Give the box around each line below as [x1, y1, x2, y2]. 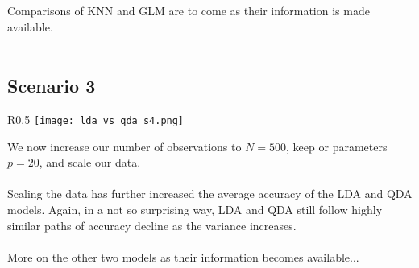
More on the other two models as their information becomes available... [7, 248, 359, 265]
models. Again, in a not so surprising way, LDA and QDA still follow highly [7, 201, 383, 218]
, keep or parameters [286, 138, 388, 155]
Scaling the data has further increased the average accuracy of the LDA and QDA [7, 185, 413, 202]
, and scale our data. [39, 154, 141, 171]
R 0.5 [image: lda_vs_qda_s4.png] [7, 110, 185, 127]
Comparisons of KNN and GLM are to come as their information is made [7, 2, 370, 19]
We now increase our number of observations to [7, 138, 242, 155]
